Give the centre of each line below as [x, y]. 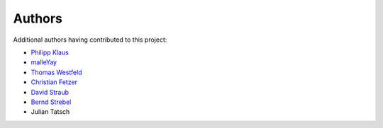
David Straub [50, 92]
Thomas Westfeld [56, 72]
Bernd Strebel [51, 102]
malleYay [44, 62]
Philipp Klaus [50, 52]
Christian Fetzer [54, 82]
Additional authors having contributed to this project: [90, 40]
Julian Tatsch [50, 112]
